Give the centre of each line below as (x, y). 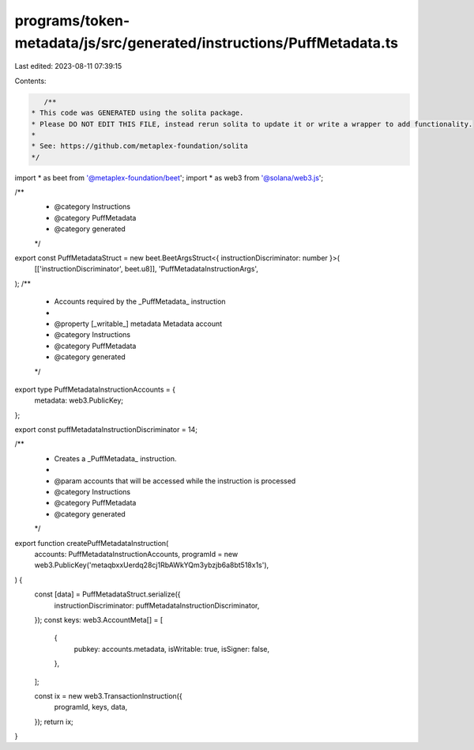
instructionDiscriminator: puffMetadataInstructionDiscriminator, (157, 605)
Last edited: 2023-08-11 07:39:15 (68, 66)
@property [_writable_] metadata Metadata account (138, 324)
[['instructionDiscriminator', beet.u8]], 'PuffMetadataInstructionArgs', (146, 269)
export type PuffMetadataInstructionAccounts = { (95, 389)
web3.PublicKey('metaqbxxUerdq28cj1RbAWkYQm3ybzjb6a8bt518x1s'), (152, 565)
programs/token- (72, 21)
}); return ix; (54, 722)
